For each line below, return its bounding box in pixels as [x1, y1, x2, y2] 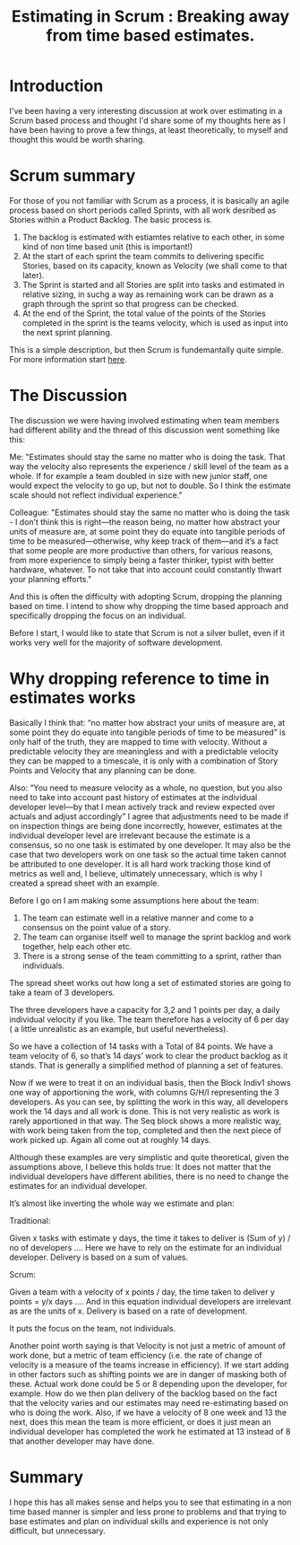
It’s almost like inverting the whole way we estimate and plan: [9, 1198, 235, 1209]
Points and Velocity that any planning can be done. [9, 764, 197, 775]
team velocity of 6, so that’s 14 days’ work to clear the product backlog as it [9, 1050, 288, 1061]
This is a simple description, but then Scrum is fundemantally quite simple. [9, 344, 284, 355]
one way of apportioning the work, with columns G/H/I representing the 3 [9, 1087, 279, 1097]
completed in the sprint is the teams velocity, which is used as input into [21, 317, 288, 328]
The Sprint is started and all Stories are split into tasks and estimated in [21, 279, 285, 290]
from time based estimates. [46, 25, 255, 46]
